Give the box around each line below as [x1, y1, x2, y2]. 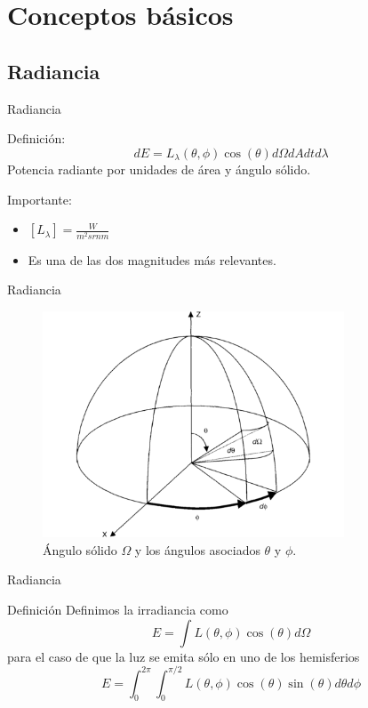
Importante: [7, 189, 72, 208]
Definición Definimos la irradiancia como [7, 599, 228, 618]
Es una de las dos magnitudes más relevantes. [28, 250, 276, 269]
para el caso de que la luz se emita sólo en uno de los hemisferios [7, 647, 360, 665]
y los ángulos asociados [134, 540, 260, 559]
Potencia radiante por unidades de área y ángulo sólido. [7, 160, 311, 179]
